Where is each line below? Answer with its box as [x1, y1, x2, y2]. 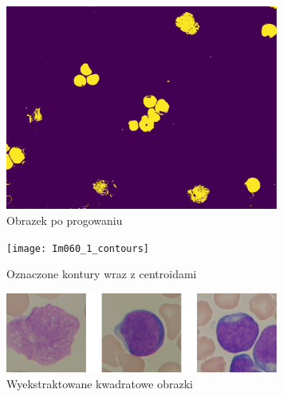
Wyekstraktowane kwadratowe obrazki [6, 375, 193, 391]
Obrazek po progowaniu [6, 211, 123, 228]
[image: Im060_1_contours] [6, 242, 149, 254]
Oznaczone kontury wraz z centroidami [6, 265, 197, 282]
